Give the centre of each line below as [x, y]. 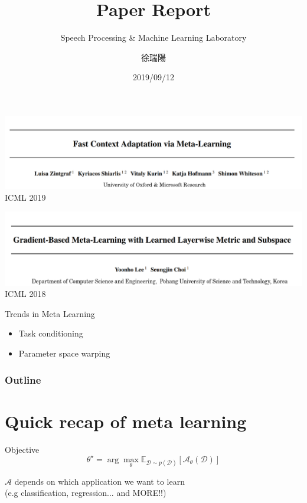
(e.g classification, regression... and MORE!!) [86, 493]
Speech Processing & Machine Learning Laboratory [153, 37]
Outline [23, 379]
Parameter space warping [64, 353]
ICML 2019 [25, 197]
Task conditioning [51, 333]
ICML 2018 [25, 294]
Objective [22, 449]
